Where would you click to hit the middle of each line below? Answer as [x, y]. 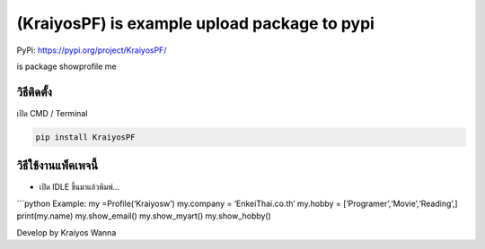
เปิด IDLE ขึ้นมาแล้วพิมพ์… [79, 187]
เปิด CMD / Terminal [52, 113]
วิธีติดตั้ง [35, 92]
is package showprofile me [66, 66]
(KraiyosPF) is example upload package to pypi [195, 23]
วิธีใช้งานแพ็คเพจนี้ [57, 166]
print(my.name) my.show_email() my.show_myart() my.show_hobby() [144, 216]
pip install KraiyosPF [85, 137]
